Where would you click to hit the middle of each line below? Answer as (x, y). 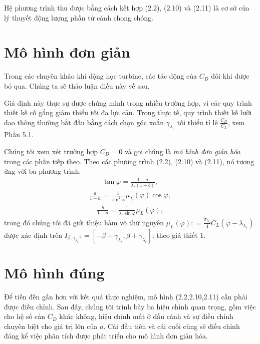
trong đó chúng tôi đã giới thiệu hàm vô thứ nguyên (84, 222)
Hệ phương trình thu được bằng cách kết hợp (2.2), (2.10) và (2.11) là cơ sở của (127, 8)
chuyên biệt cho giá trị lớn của (51, 326)
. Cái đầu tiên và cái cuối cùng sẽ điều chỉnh (172, 326)
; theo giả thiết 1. (179, 235)
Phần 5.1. (19, 134)
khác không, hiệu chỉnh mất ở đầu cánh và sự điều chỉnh (146, 316)
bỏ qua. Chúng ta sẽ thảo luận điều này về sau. (77, 85)
